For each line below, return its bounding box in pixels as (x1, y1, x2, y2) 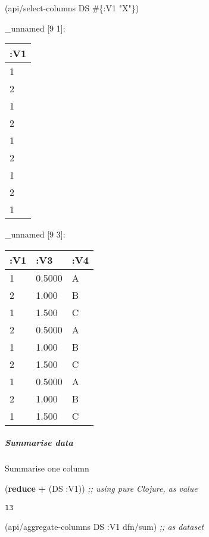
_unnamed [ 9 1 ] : (5, 21, 65, 34)
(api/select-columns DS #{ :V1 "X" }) (5, 2, 139, 14)
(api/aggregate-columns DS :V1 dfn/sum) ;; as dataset (5, 520, 204, 533)
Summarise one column (5, 462, 89, 474)
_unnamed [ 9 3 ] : (5, 228, 65, 241)
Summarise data (5, 436, 73, 449)
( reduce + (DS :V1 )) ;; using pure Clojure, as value (5, 482, 198, 494)
